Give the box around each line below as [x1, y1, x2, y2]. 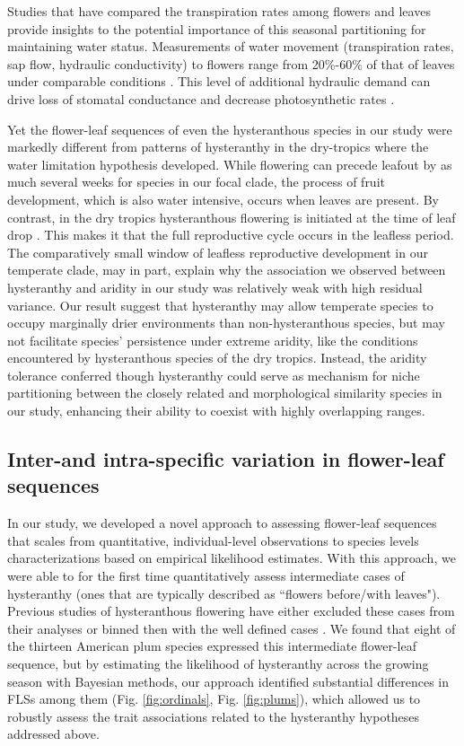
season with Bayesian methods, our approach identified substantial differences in [7, 671, 450, 690]
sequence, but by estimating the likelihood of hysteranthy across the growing [7, 654, 429, 672]
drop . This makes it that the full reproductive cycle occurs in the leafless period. [7, 225, 454, 244]
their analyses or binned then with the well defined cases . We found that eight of [7, 619, 456, 637]
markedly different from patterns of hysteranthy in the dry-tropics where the [7, 137, 429, 156]
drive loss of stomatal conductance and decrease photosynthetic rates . [7, 89, 395, 108]
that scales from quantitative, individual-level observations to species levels [7, 531, 419, 549]
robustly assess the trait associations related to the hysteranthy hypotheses [7, 707, 420, 725]
